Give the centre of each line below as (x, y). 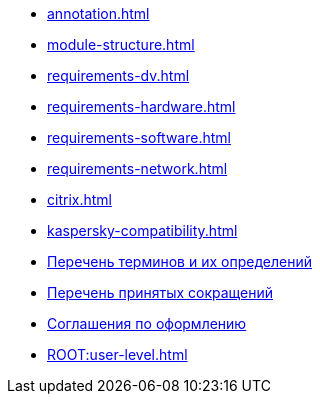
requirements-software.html (139, 137)
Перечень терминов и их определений (179, 261)
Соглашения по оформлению (147, 323)
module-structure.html (121, 44)
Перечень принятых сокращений (160, 292)
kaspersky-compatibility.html (142, 230)
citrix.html (79, 199)
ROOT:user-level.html (117, 354)
